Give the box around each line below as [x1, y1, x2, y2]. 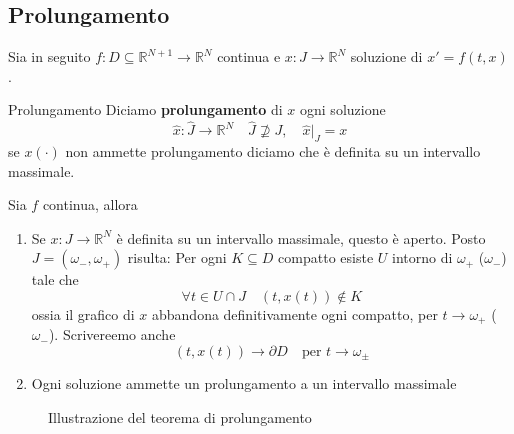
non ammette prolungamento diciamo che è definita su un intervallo [65, 141, 481, 161]
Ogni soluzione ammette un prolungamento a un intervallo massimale [31, 373, 457, 394]
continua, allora [42, 194, 138, 215]
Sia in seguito [8, 46, 91, 67]
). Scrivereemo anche [48, 324, 176, 345]
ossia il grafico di [31, 303, 135, 324]
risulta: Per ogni [127, 247, 227, 268]
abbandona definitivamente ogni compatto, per [152, 303, 438, 324]
